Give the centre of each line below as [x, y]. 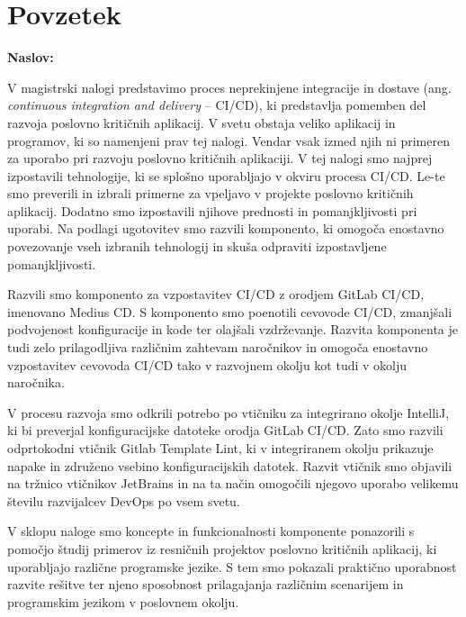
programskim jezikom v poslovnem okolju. [123, 601]
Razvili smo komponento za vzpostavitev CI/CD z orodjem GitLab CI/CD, [216, 294]
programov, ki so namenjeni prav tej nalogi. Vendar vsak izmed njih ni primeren [229, 140]
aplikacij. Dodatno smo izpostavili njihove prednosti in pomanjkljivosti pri [212, 210]
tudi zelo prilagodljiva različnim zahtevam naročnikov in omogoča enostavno [218, 347]
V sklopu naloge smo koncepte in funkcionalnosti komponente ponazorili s [211, 531]
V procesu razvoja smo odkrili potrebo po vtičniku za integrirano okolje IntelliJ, [229, 412]
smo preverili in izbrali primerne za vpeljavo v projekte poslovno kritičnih [211, 193]
